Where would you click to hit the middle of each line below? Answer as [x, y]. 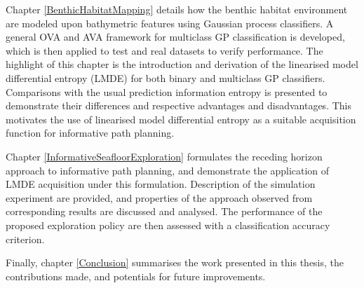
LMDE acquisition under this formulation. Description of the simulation [161, 184]
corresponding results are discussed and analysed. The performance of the [164, 211]
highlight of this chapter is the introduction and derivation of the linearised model [182, 64]
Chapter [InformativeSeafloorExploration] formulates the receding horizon [164, 156]
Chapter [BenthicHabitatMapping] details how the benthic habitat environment [177, 9]
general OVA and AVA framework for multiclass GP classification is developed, [175, 37]
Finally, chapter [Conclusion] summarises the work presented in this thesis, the [175, 262]
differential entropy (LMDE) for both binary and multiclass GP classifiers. [166, 77]
